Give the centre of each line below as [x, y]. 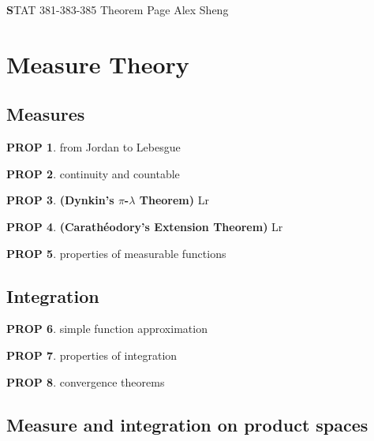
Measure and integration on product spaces [187, 424]
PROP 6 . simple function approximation [107, 329]
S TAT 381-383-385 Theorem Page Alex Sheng [118, 9]
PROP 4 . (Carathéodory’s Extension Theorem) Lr [145, 226]
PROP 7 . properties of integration [92, 355]
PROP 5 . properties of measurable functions [116, 253]
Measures [46, 114]
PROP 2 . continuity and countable [93, 173]
